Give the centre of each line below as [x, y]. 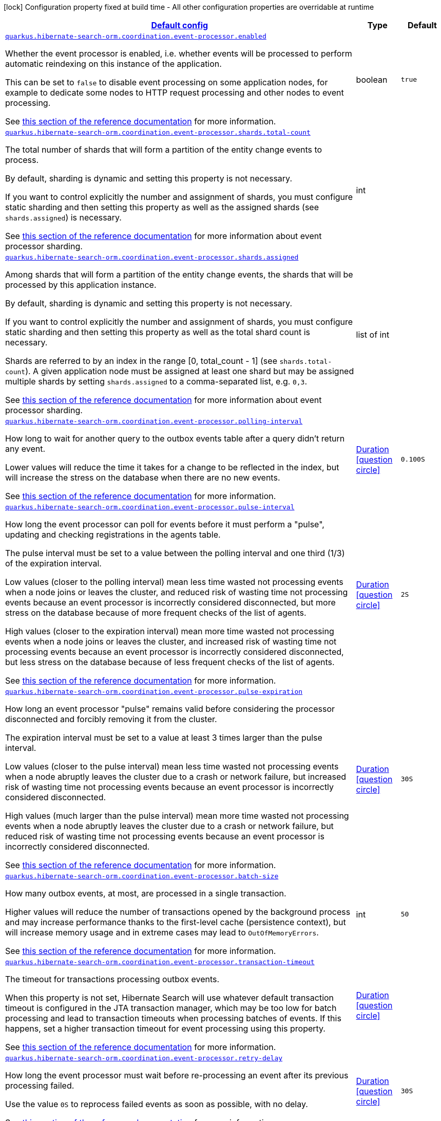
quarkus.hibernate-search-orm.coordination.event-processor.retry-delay [144, 1058]
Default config [180, 25]
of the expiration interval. [53, 563]
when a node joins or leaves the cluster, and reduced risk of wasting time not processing [177, 592]
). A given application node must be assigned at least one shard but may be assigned [190, 371]
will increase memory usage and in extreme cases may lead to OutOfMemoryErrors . [162, 932]
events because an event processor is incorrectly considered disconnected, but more [170, 602]
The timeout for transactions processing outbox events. [112, 979]
